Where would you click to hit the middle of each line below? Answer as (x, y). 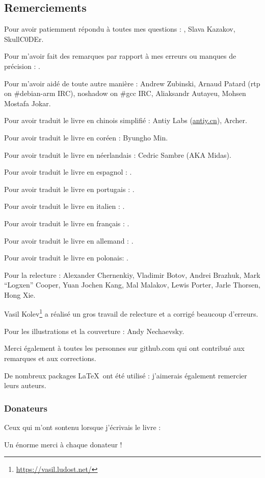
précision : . (22, 66)
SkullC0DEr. (24, 39)
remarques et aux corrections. (50, 358)
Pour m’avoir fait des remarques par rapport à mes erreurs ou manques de (120, 56)
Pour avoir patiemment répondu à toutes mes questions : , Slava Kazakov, (120, 29)
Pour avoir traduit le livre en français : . (67, 223)
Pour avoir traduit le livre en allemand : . (69, 240)
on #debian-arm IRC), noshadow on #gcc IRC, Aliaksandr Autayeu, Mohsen (125, 93)
